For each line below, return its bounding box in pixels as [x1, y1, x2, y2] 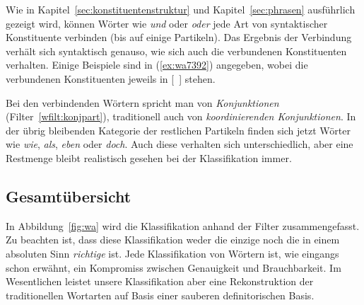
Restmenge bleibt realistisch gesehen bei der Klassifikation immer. [6, 150, 292, 165]
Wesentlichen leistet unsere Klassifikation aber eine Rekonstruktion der [6, 274, 314, 289]
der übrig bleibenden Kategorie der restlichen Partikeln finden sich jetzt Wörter [6, 122, 351, 137]
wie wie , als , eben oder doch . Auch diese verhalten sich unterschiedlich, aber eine [6, 137, 353, 151]
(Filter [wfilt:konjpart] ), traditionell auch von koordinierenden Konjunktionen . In [6, 109, 356, 124]
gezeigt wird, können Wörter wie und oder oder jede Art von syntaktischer [6, 16, 328, 30]
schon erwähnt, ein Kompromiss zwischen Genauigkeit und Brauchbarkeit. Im [6, 260, 341, 275]
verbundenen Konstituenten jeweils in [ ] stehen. [6, 71, 216, 86]
